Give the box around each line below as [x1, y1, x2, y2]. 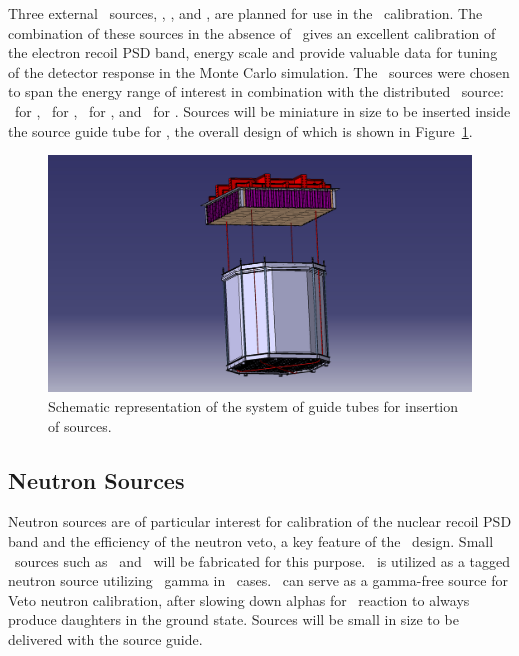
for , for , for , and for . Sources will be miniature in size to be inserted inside [14, 100, 511, 121]
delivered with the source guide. [8, 628, 203, 649]
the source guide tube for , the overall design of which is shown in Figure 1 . [8, 120, 473, 141]
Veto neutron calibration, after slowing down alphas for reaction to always [8, 589, 470, 610]
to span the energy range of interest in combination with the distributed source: [8, 81, 504, 102]
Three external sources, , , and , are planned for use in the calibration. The [8, 3, 483, 23]
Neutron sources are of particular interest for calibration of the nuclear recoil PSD [8, 511, 512, 532]
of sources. [48, 415, 112, 436]
